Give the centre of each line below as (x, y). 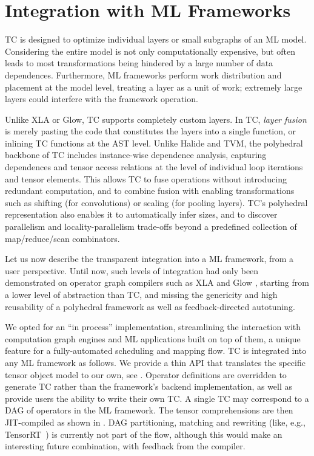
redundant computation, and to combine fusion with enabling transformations (150, 191)
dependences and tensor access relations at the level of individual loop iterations (154, 167)
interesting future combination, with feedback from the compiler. (125, 446)
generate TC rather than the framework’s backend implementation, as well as (149, 386)
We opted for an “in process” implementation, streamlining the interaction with (153, 327)
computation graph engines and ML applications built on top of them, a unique (153, 338)
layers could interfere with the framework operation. (102, 99)
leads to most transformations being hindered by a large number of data (139, 63)
